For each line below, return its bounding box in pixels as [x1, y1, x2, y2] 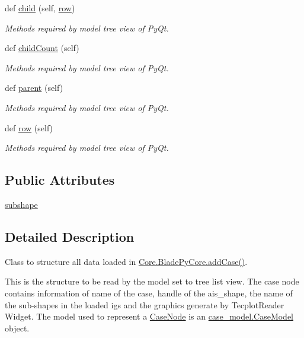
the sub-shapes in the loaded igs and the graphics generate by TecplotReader [5, 298, 284, 311]
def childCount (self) [5, 42, 79, 54]
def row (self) [5, 121, 53, 134]
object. [5, 321, 30, 334]
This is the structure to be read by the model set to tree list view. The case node [5, 275, 299, 288]
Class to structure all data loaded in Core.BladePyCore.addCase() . [5, 255, 248, 267]
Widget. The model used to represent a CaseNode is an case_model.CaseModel [5, 310, 293, 323]
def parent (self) [5, 81, 63, 94]
